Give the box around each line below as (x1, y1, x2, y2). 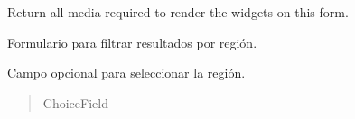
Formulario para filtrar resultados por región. (7, 32, 257, 51)
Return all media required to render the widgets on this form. (7, 3, 349, 21)
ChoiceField (42, 93, 108, 112)
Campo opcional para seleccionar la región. (7, 63, 246, 82)
